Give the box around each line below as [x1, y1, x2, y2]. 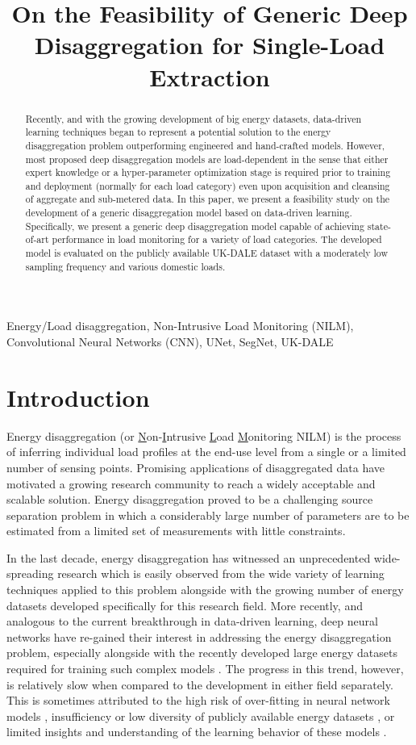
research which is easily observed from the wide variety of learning [57, 565, 385, 582]
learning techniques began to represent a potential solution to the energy [25, 125, 331, 139]
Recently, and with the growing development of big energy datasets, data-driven [25, 111, 362, 125]
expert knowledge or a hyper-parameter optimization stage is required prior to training [25, 165, 391, 179]
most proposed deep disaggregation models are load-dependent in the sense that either [25, 152, 389, 165]
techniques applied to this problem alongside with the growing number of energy [6, 581, 404, 598]
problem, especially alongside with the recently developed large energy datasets [6, 644, 397, 661]
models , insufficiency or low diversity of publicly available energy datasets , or [6, 707, 395, 724]
